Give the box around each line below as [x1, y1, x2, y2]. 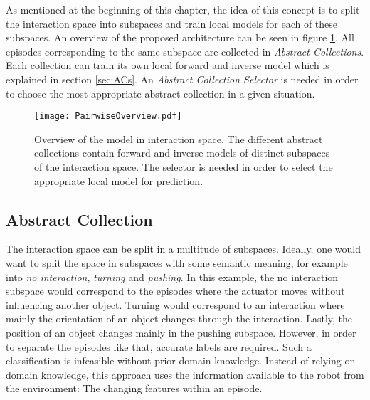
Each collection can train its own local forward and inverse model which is [6, 58, 329, 73]
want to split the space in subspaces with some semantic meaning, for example [6, 255, 348, 270]
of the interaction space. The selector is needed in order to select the [34, 159, 333, 174]
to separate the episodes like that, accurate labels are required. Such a [6, 339, 312, 354]
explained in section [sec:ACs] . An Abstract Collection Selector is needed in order [6, 71, 359, 86]
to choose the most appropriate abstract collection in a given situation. [6, 85, 315, 100]
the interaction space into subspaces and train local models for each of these [6, 16, 338, 31]
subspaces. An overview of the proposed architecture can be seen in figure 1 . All [6, 30, 354, 45]
